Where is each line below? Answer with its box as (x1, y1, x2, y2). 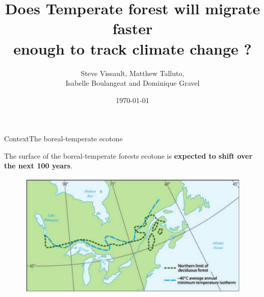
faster (112, 18, 153, 39)
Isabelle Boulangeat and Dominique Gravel (65, 78, 200, 88)
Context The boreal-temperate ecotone (4, 133, 123, 144)
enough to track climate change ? (13, 38, 252, 59)
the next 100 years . (4, 160, 73, 171)
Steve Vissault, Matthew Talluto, (81, 67, 184, 78)
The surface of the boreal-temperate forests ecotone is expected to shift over (4, 150, 253, 161)
